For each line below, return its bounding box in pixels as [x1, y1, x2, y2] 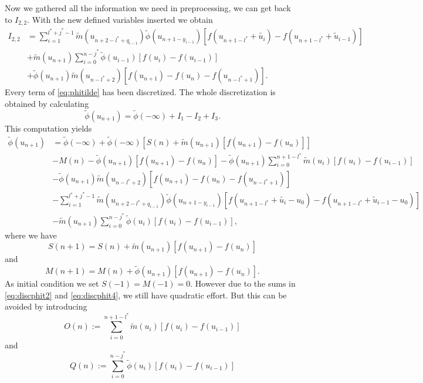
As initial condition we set [5, 277, 99, 290]
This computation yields [5, 122, 92, 134]
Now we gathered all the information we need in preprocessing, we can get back [5, 2, 291, 14]
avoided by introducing [5, 300, 87, 313]
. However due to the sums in [190, 277, 296, 290]
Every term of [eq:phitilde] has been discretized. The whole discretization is [5, 86, 276, 98]
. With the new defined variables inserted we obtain [27, 13, 213, 25]
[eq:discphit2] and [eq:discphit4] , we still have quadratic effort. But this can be [5, 288, 287, 301]
